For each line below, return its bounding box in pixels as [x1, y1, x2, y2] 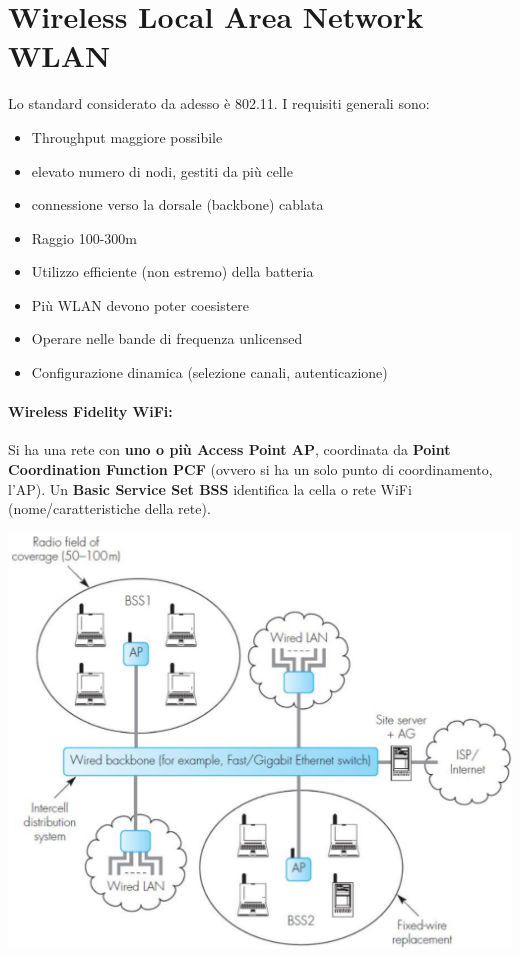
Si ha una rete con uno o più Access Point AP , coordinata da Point [8, 439, 451, 460]
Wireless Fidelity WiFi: [8, 401, 173, 422]
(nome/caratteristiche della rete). [8, 498, 211, 519]
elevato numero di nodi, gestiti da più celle [31, 160, 293, 181]
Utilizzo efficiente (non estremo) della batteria [31, 261, 314, 282]
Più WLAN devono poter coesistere [31, 294, 250, 315]
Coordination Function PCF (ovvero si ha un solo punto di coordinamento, [8, 459, 493, 480]
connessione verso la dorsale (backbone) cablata [31, 194, 324, 215]
